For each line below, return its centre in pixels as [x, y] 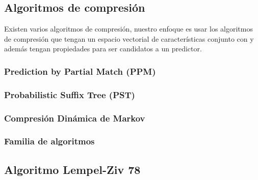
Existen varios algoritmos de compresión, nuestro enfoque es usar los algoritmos [128, 29]
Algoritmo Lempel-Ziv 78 [72, 169]
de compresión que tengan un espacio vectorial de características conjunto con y [129, 38]
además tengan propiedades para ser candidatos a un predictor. [103, 49]
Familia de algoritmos [49, 141]
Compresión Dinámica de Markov [75, 118]
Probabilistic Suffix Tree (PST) [70, 94]
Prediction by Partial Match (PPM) [80, 71]
